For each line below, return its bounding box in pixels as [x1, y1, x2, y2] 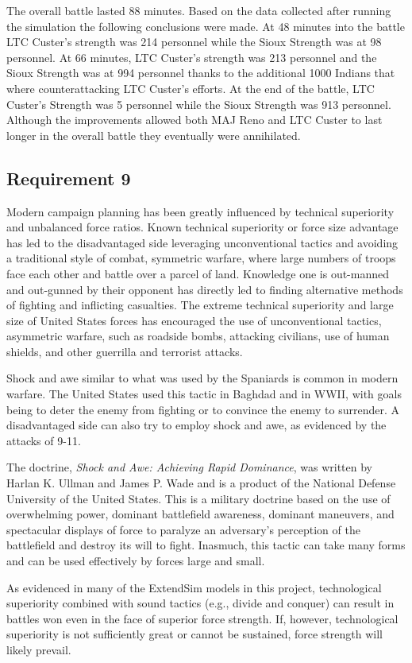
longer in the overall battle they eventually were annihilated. [6, 126, 301, 143]
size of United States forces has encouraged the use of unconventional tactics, [6, 312, 382, 328]
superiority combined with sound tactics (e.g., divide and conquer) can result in [6, 595, 395, 611]
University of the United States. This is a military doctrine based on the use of [6, 490, 391, 506]
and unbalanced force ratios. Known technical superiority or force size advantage [6, 219, 399, 235]
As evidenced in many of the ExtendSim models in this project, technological [6, 579, 382, 595]
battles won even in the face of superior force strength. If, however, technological [6, 610, 399, 626]
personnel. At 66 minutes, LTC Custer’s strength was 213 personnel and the [6, 48, 377, 65]
